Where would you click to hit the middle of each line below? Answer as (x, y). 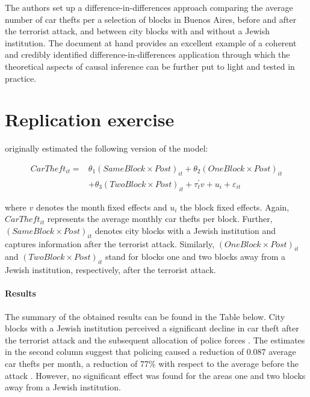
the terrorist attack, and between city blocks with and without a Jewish (137, 31)
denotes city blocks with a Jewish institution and (185, 230)
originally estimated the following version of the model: (107, 148)
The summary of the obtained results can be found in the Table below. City (145, 316)
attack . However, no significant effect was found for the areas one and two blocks (155, 375)
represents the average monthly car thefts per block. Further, (160, 219)
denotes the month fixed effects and (101, 207)
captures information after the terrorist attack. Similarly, (110, 243)
